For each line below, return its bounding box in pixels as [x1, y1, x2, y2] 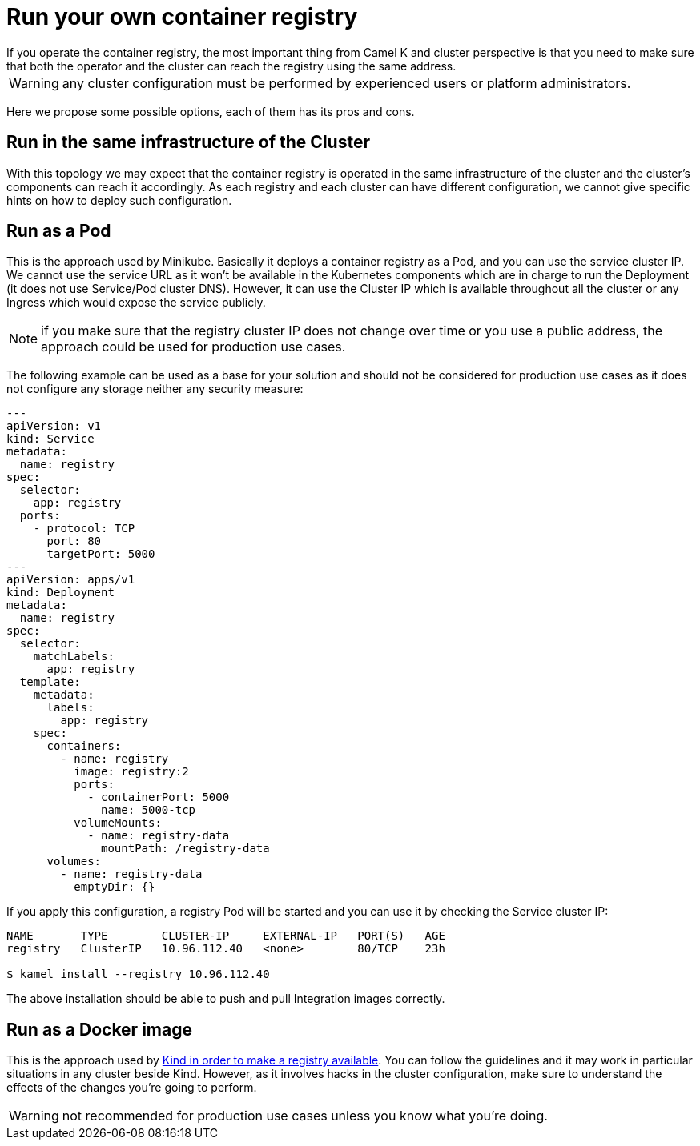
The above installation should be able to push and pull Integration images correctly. [6, 992, 445, 1006]
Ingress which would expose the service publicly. [6, 295, 266, 310]
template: [19, 675, 81, 689]
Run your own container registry [6, 3, 358, 30]
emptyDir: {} [74, 880, 155, 894]
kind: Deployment [6, 586, 115, 599]
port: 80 [46, 535, 102, 548]
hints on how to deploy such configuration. [6, 193, 232, 207]
